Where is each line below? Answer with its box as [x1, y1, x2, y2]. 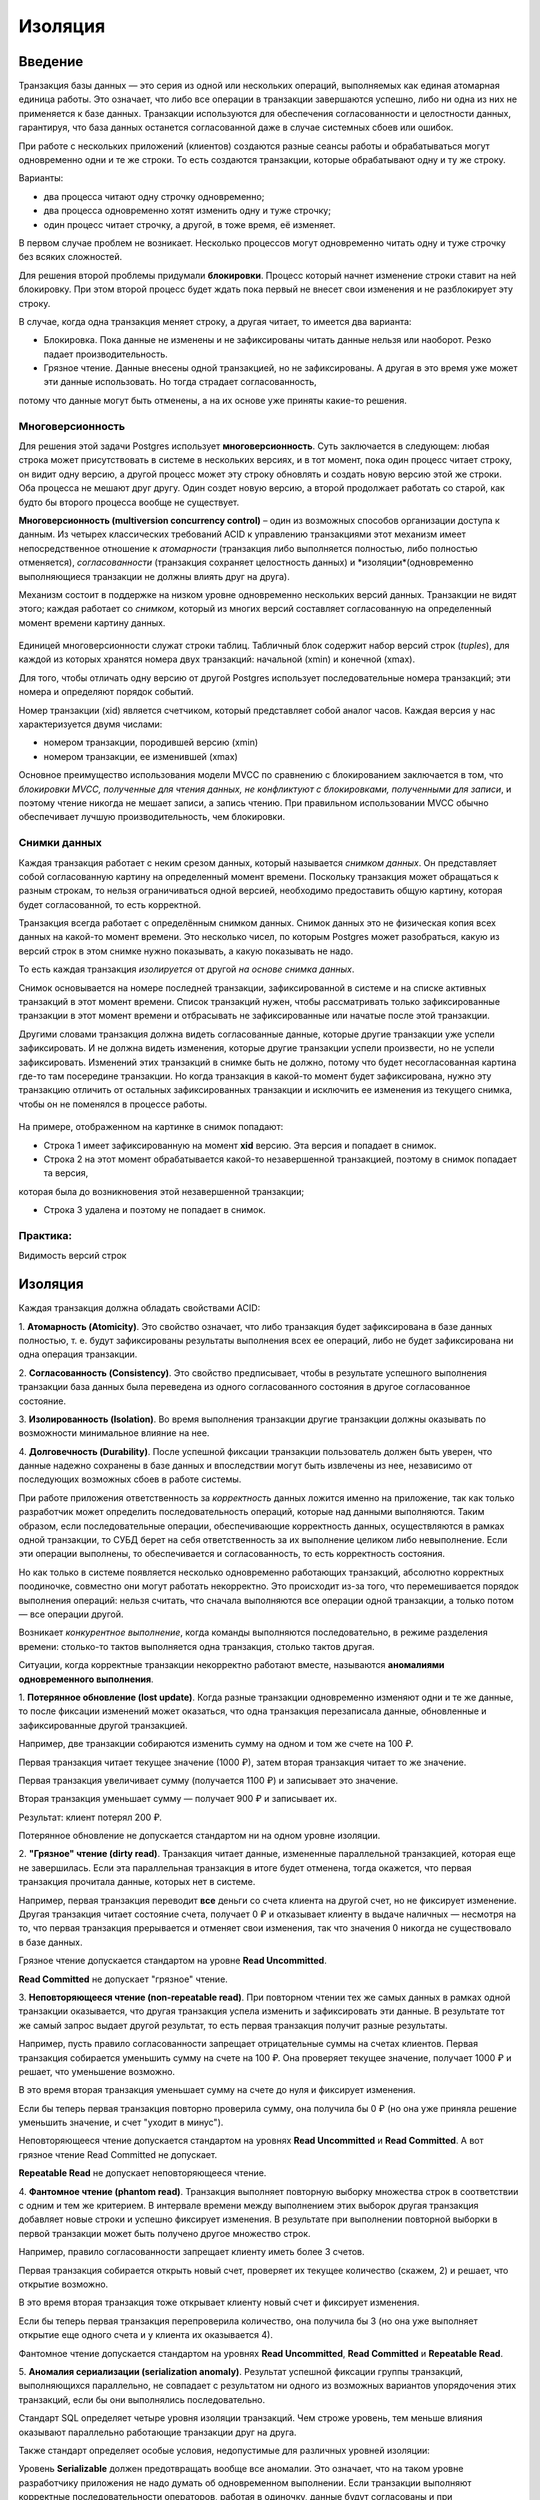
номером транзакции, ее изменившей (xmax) [43, 750, 239, 762]
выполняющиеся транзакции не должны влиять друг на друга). [18, 570, 290, 582]
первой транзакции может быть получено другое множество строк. [18, 2227, 311, 2239]
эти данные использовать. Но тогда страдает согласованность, [43, 376, 317, 388]
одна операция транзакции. [18, 1348, 138, 1360]
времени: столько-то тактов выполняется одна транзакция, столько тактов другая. [18, 1640, 375, 1652]
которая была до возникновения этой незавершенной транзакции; [18, 1185, 305, 1197]
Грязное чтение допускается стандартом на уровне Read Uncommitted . [18, 1955, 327, 1967]
